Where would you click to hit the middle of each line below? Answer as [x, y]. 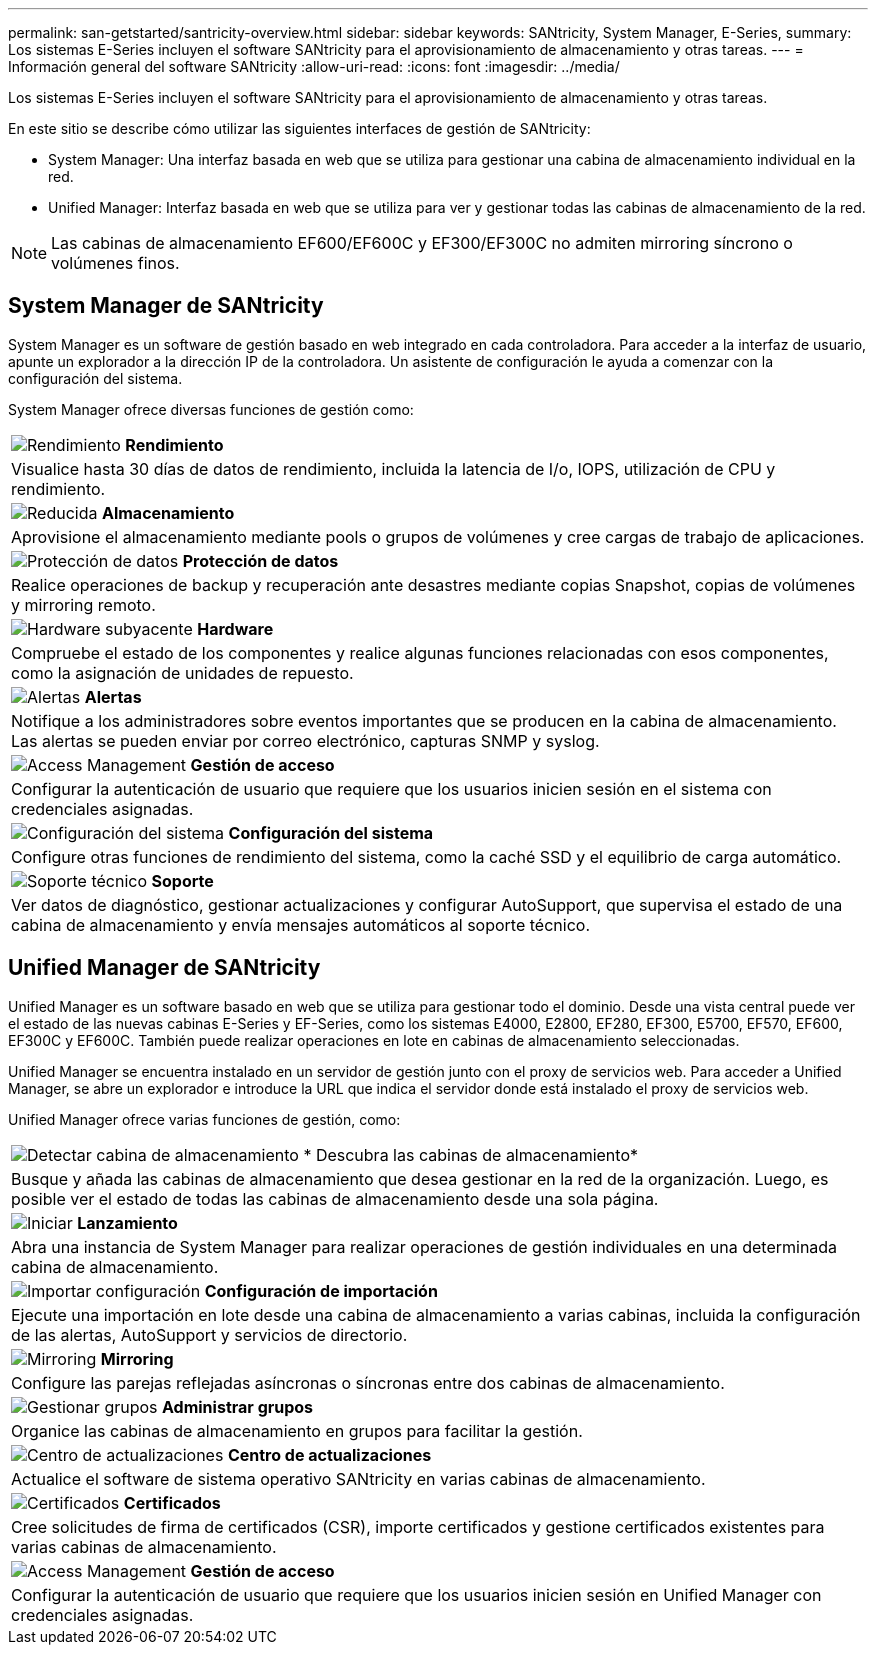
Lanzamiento [127, 1222]
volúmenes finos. [115, 263]
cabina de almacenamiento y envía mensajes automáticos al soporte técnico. [300, 924]
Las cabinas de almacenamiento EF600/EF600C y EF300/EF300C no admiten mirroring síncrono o [422, 243]
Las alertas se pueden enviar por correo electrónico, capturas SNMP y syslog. [305, 740]
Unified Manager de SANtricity [164, 968]
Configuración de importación [321, 1290]
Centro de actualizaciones [329, 1454]
